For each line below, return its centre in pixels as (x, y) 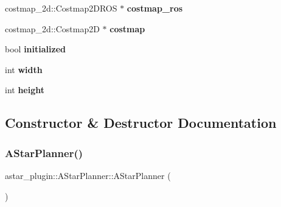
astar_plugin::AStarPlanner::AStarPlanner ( (88, 175)
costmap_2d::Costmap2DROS (61, 8)
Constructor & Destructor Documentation (141, 123)
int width (24, 69)
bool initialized (35, 49)
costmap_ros (155, 8)
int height (25, 90)
